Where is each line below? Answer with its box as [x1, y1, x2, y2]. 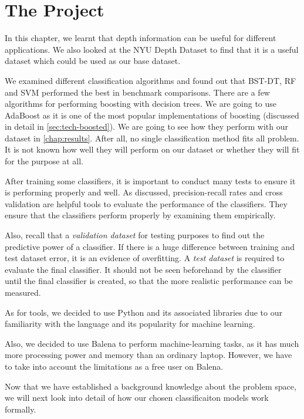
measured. [5, 286, 41, 298]
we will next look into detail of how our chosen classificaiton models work [5, 391, 269, 404]
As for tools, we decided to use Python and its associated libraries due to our [5, 306, 282, 318]
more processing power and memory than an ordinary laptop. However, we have [5, 349, 292, 361]
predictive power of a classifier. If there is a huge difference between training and [5, 240, 295, 252]
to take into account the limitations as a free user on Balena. [5, 360, 224, 372]
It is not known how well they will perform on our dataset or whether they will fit [5, 143, 300, 156]
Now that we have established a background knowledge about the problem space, [5, 380, 296, 392]
